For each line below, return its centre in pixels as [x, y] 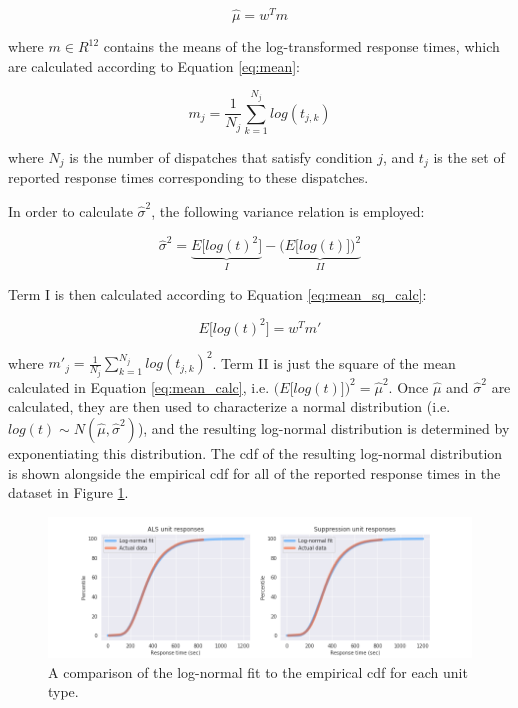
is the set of [469, 157]
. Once [408, 386]
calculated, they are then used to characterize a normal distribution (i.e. [229, 406]
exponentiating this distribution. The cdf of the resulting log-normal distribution [255, 453]
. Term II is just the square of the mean [334, 362]
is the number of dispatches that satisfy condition [221, 157]
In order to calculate [70, 211]
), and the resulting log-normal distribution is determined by [323, 428]
